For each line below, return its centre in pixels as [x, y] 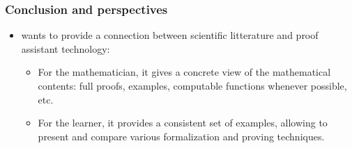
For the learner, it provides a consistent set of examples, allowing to [183, 123]
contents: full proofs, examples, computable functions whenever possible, [192, 85]
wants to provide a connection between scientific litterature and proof [170, 35]
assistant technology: [66, 48]
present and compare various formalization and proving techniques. [181, 136]
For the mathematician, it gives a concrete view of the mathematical [184, 72]
